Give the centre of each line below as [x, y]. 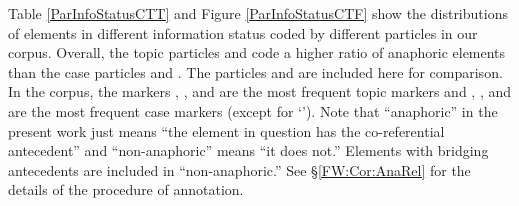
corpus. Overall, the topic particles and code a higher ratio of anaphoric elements [257, 52]
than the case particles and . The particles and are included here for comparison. [255, 71]
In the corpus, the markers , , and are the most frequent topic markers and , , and [260, 91]
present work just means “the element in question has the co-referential [226, 130]
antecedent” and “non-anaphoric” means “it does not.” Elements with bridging [248, 150]
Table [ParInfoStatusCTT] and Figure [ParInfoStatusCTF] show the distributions [258, 13]
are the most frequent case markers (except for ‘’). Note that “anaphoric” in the [253, 110]
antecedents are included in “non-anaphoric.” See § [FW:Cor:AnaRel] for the [239, 169]
